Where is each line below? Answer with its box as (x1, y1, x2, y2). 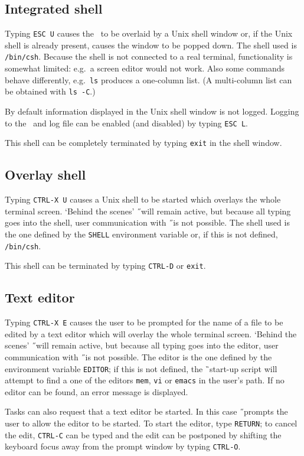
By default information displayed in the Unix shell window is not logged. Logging (5, 105, 299, 118)
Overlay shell (5, 165, 86, 184)
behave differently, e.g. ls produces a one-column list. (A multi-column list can (5, 73, 292, 86)
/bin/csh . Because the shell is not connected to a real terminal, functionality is (5, 50, 293, 63)
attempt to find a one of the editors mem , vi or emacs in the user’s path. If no (5, 374, 285, 386)
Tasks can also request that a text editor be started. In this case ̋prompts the (5, 405, 288, 418)
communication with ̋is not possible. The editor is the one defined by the (5, 350, 272, 363)
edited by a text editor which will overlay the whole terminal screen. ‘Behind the (5, 327, 297, 340)
